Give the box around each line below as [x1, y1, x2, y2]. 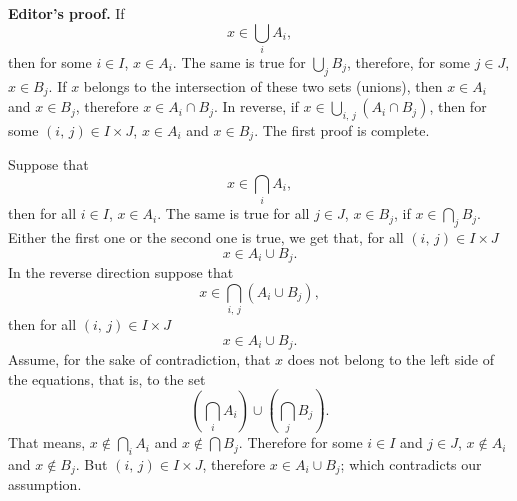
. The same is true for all [157, 203, 310, 224]
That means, [8, 432, 86, 453]
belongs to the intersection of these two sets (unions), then [83, 75, 443, 96]
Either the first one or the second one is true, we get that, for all [8, 227, 404, 248]
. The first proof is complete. [254, 119, 430, 140]
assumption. [8, 474, 82, 495]
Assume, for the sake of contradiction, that [8, 349, 271, 370]
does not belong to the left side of [287, 349, 495, 370]
